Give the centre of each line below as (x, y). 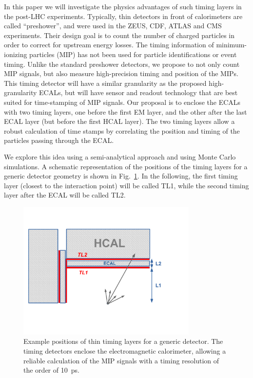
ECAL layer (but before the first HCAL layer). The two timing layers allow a (119, 121)
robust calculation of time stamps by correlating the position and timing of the (122, 130)
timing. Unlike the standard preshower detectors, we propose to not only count (122, 64)
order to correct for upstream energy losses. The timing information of (109, 45)
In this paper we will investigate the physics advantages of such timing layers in (123, 6)
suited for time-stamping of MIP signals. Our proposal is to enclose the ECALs (122, 102)
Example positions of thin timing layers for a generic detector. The (123, 341)
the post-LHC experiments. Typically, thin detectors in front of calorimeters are (123, 16)
